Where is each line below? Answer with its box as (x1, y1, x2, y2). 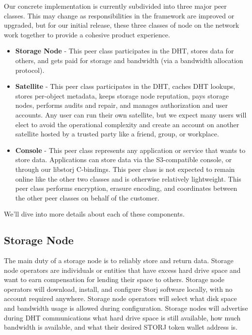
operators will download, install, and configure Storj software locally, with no (4, 284, 233, 294)
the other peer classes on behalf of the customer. (15, 192, 159, 202)
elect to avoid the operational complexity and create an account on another (15, 119, 239, 129)
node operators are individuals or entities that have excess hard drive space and (4, 265, 241, 275)
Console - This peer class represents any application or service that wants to (15, 145, 246, 155)
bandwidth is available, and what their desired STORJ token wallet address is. (4, 322, 237, 332)
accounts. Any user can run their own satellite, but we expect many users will (15, 109, 247, 119)
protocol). (15, 65, 45, 75)
